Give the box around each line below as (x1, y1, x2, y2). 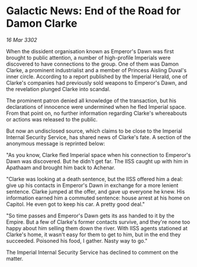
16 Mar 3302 (6, 36, 37, 43)
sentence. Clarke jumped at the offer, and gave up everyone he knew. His (6, 188, 185, 195)
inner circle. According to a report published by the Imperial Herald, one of (6, 73, 188, 80)
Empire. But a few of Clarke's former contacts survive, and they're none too (6, 218, 190, 226)
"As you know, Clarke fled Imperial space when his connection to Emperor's (6, 151, 191, 158)
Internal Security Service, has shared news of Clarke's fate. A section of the (6, 133, 191, 140)
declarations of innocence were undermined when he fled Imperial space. (6, 103, 186, 110)
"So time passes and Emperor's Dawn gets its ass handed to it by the (6, 212, 175, 219)
